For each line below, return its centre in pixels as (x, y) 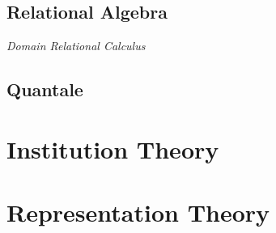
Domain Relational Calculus (76, 46)
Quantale (45, 89)
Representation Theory (138, 212)
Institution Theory (113, 148)
